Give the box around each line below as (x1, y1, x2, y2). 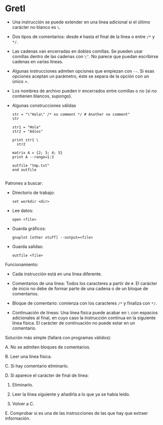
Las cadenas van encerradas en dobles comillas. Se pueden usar (12, 48, 143, 54)
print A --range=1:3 (12, 155, 54, 159)
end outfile (12, 167, 36, 172)
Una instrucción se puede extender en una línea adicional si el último (12, 19, 150, 25)
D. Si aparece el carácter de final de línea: (5, 372, 89, 378)
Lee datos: (12, 208, 34, 213)
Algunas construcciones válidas (12, 102, 76, 108)
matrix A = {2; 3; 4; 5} (12, 150, 63, 155)
